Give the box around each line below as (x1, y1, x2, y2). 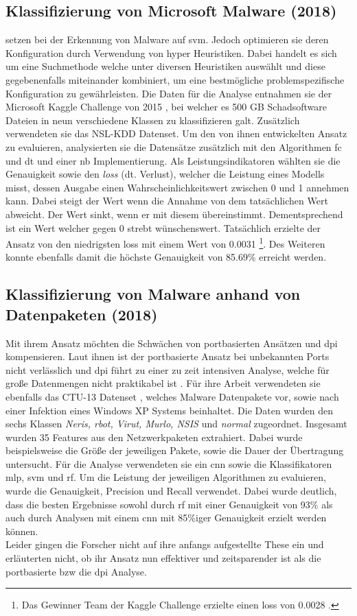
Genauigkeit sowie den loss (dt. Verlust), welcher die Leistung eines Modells (5, 167, 325, 181)
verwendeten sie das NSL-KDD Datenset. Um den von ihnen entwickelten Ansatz (5, 126, 347, 141)
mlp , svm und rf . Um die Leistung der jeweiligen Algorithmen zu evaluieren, (5, 470, 326, 484)
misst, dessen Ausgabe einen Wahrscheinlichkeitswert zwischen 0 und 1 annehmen (5, 180, 349, 194)
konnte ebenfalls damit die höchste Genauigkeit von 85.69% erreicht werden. (5, 250, 327, 264)
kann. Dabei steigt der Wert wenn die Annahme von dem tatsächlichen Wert (5, 193, 328, 208)
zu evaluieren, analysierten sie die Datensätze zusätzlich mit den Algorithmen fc (5, 139, 342, 154)
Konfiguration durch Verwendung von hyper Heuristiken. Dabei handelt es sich (5, 45, 337, 60)
